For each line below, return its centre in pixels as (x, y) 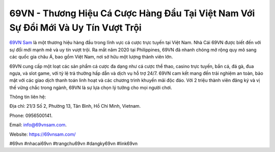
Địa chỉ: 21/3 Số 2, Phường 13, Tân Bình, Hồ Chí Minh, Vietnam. (75, 106)
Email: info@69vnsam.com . (38, 125)
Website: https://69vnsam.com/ (43, 134)
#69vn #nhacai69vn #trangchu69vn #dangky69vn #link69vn (74, 144)
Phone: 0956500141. (31, 115)
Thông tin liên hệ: (28, 97)
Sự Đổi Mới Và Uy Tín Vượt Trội (76, 27)
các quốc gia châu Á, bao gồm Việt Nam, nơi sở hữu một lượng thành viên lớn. (91, 57)
